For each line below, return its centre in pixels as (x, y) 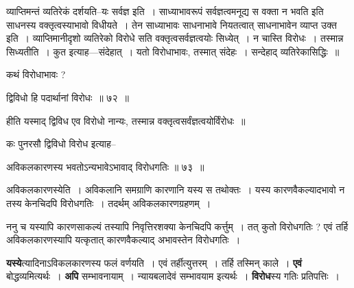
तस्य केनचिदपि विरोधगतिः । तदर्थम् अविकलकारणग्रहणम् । (109, 203)
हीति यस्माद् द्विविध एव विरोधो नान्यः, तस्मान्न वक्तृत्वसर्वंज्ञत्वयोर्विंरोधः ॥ (126, 120)
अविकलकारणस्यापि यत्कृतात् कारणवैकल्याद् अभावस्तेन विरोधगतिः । (123, 240)
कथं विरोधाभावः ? (36, 74)
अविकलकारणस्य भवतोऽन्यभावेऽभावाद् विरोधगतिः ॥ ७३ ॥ (105, 166)
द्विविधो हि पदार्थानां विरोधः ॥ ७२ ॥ (68, 97)
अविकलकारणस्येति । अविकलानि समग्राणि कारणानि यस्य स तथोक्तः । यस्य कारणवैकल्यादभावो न (176, 190)
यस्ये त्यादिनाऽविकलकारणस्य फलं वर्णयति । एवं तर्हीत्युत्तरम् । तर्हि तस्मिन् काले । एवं (154, 262)
